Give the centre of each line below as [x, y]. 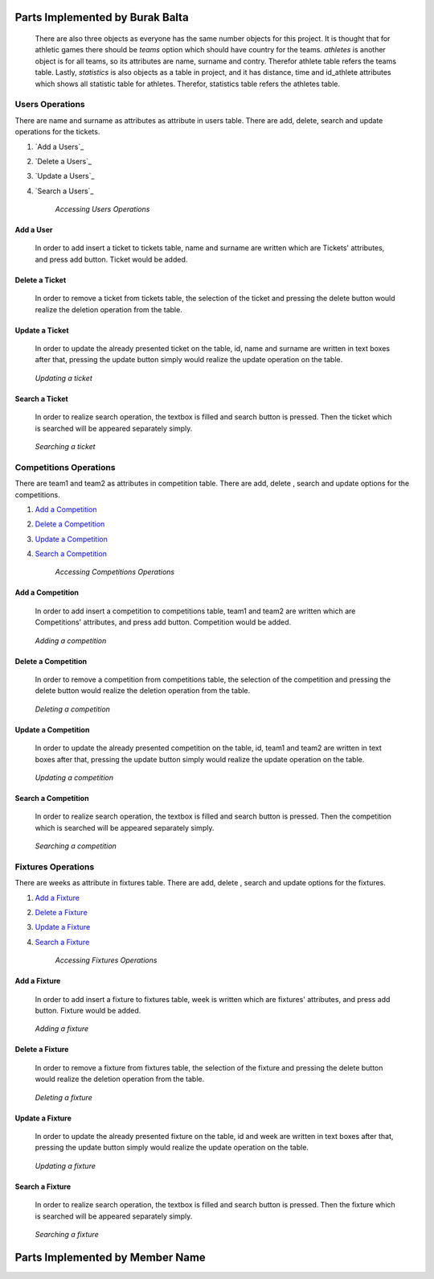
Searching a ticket [65, 446]
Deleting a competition [72, 709]
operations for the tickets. [57, 132]
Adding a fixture [62, 1029]
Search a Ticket [41, 398]
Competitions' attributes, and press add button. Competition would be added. [163, 622]
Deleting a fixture [63, 1097]
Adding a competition [71, 641]
